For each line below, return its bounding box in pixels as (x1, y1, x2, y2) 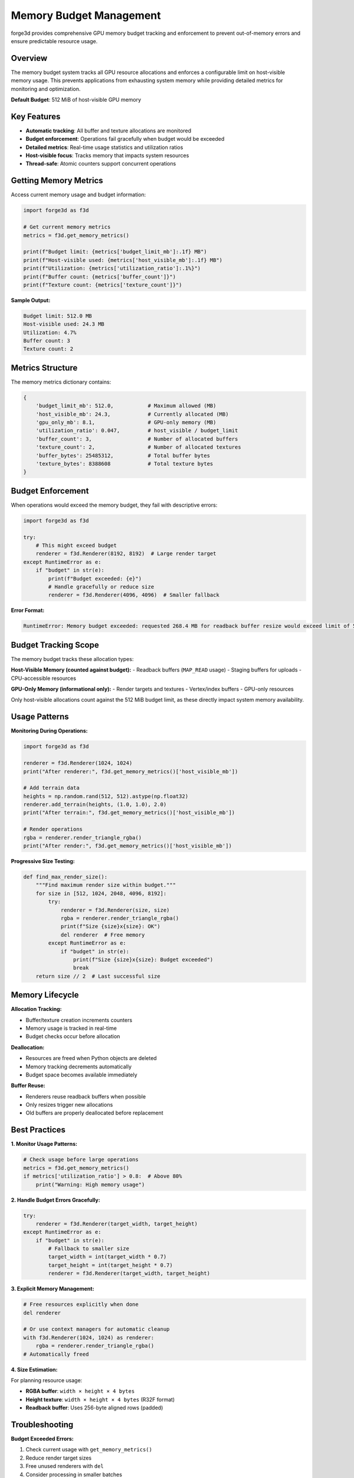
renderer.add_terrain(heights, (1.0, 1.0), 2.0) (23, 801, 167, 808)
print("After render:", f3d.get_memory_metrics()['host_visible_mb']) (23, 842, 232, 850)
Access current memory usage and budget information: (11, 191, 146, 198)
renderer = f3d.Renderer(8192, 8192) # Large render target (35, 550, 217, 557)
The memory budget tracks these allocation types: (11, 655, 134, 662)
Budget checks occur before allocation (25, 1033, 120, 1040)
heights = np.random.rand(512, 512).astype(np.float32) (23, 793, 189, 799)
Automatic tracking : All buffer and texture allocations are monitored (25, 127, 192, 134)
